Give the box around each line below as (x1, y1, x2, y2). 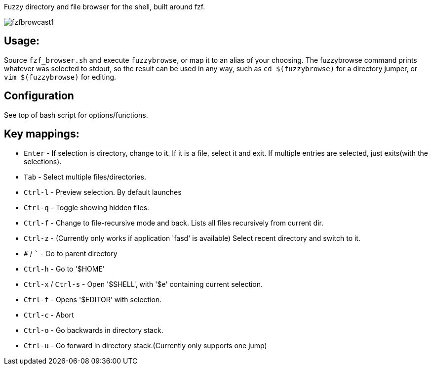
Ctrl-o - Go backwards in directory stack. (24, 325, 163, 334)
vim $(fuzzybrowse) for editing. (4, 72, 117, 81)
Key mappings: (4, 128, 79, 140)
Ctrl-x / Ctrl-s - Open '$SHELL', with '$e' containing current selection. (24, 279, 263, 288)
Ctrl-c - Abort (24, 310, 74, 319)
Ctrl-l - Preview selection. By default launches (24, 187, 182, 196)
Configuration (4, 90, 74, 102)
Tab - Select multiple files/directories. (24, 172, 146, 181)
